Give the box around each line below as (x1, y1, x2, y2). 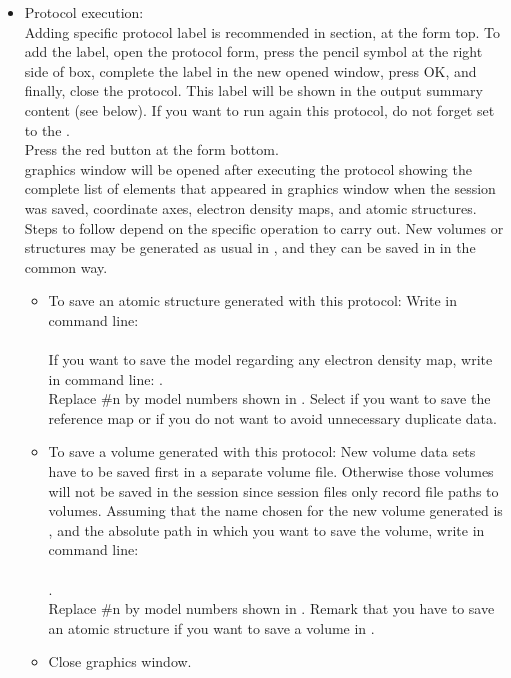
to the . (24, 119, 70, 140)
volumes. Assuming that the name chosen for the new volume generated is (48, 500, 503, 521)
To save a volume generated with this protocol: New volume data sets (48, 441, 476, 462)
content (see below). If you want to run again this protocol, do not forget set (24, 99, 495, 120)
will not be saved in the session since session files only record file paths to (48, 480, 499, 501)
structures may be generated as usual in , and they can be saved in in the (24, 237, 476, 258)
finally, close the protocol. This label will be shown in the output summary (24, 80, 483, 101)
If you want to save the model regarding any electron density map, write (48, 349, 493, 370)
